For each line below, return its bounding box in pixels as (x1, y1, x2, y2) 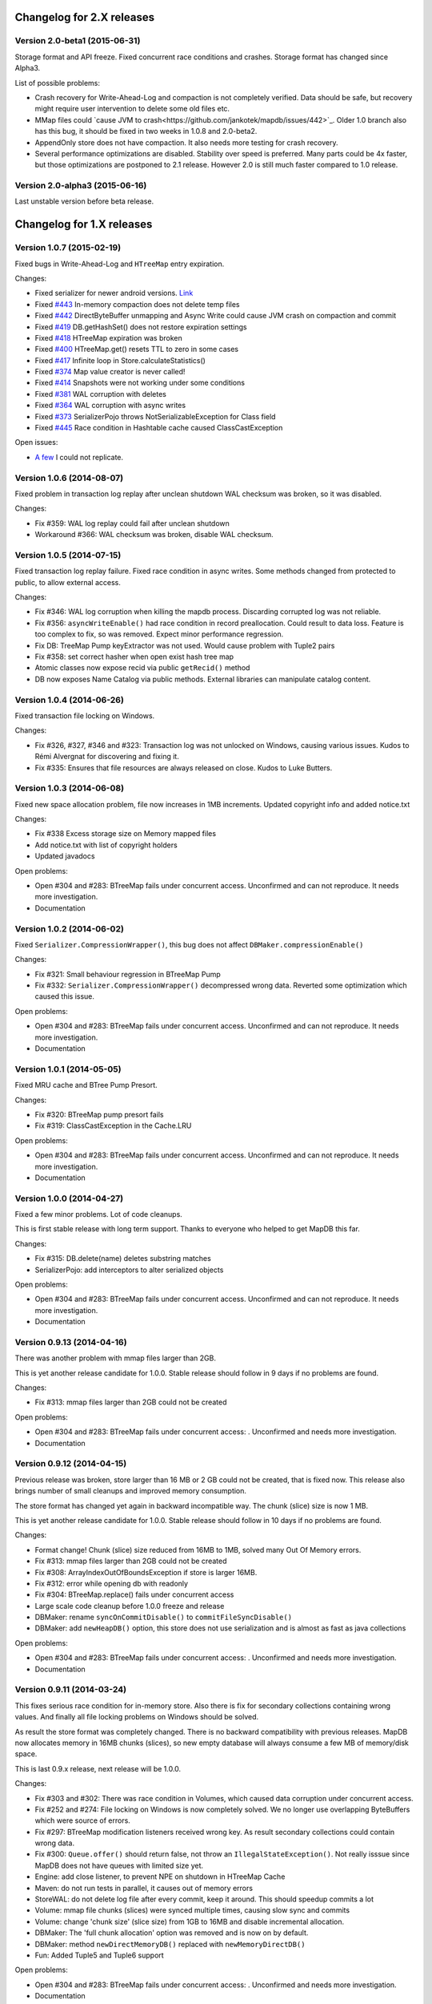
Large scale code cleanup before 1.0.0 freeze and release (34, 1601, 225, 1610)
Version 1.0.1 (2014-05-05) (14, 1063, 122, 1074)
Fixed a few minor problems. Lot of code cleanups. (14, 1210, 183, 1219)
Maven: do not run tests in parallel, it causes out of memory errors (34, 1883, 254, 1893)
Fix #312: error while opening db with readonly (34, 1578, 188, 1588)
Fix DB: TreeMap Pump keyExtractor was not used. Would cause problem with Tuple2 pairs (34, 640, 335, 650)
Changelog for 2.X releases (14, 10, 155, 24)
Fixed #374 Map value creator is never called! (34, 367, 186, 377)
